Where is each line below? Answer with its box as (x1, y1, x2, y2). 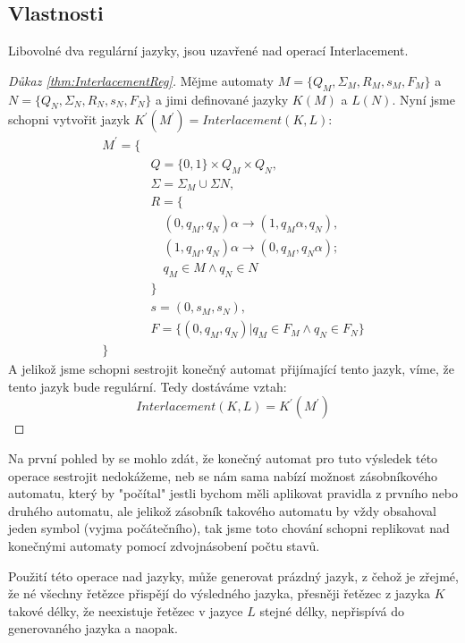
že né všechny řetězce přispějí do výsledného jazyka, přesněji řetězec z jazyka (8, 584, 431, 603)
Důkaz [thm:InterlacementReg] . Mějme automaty (8, 71, 275, 89)
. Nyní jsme (392, 89, 455, 108)
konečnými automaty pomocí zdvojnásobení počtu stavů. (8, 537, 320, 555)
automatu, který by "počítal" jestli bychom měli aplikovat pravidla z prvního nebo (8, 484, 459, 503)
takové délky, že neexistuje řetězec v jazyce (8, 601, 243, 620)
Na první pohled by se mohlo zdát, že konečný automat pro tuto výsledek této (8, 449, 438, 468)
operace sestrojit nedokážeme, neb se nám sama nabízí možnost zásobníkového (8, 466, 437, 485)
